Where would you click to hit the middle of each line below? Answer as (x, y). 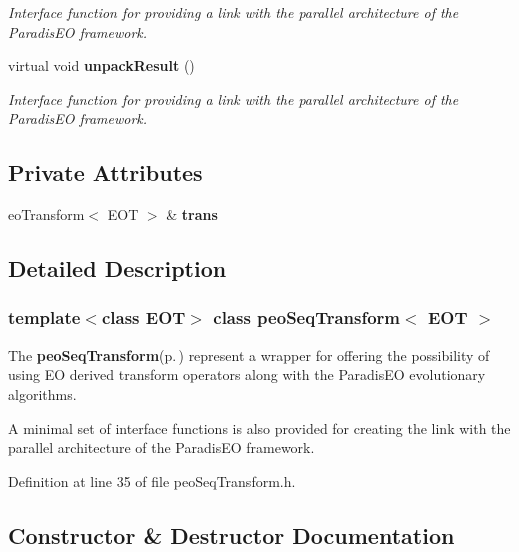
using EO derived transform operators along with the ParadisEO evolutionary (247, 374)
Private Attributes (105, 172)
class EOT (143, 317)
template (44, 317)
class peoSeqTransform (307, 317)
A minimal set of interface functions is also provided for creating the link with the (259, 427)
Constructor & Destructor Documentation (231, 534)
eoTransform (46, 214)
